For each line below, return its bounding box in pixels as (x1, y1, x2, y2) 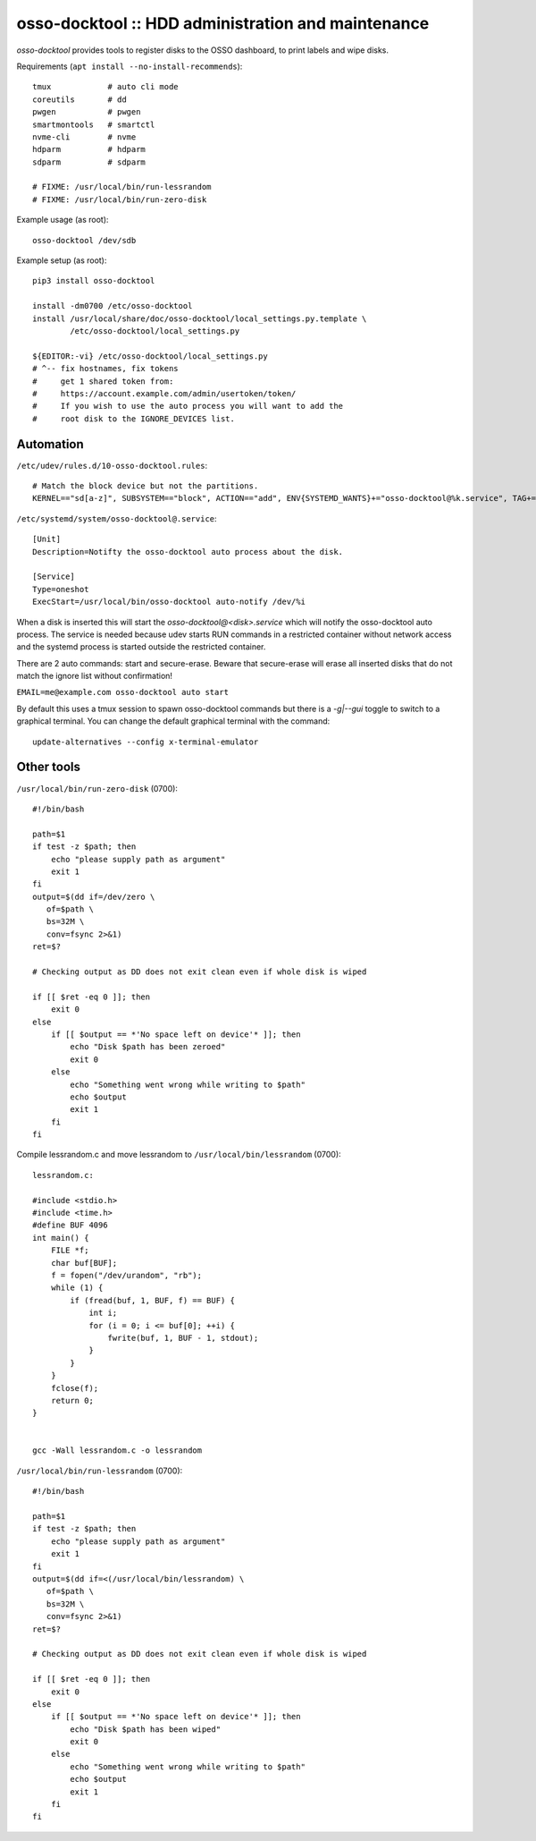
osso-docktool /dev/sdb (32, 235, 137, 245)
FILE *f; (50, 1245, 89, 1256)
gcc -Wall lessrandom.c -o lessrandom (32, 1446, 203, 1455)
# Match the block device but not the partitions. (32, 481, 259, 491)
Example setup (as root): (16, 255, 107, 266)
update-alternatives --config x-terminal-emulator (32, 736, 259, 747)
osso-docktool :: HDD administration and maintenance (16, 13, 430, 33)
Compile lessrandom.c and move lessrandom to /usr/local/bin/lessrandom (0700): (16, 1150, 341, 1160)
